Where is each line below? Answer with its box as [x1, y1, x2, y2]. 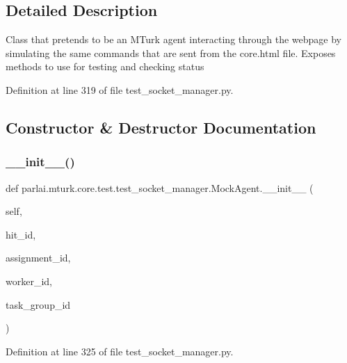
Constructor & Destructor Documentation [6, 116, 316, 138]
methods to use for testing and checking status [6, 59, 204, 74]
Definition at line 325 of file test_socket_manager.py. [6, 344, 234, 358]
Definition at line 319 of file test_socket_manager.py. [6, 82, 234, 97]
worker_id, [6, 273, 52, 288]
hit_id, [6, 227, 36, 241]
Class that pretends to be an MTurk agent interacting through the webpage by [6, 32, 342, 47]
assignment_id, [6, 250, 71, 265]
